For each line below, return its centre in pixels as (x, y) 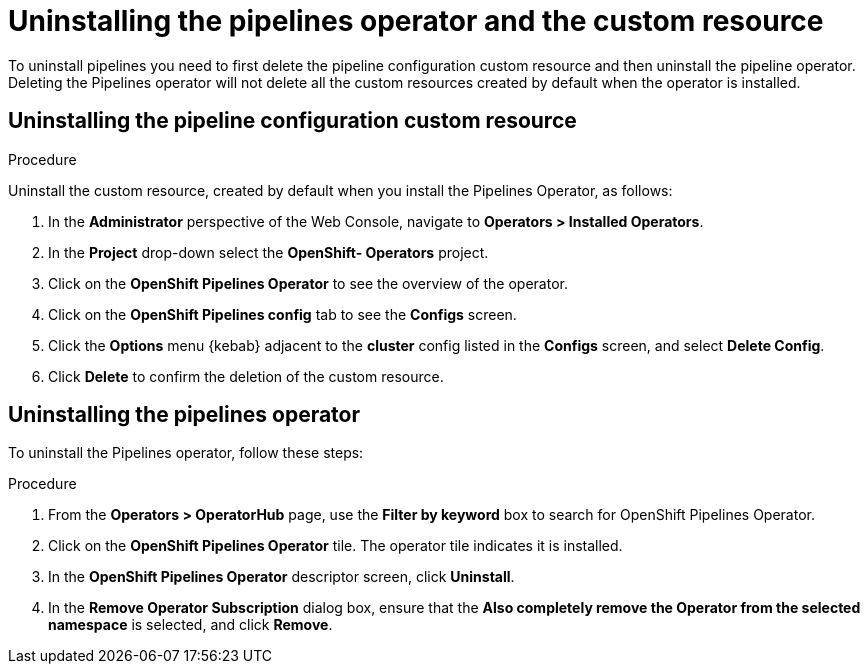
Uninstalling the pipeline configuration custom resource (292, 121)
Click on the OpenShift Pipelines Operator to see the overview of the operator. (308, 283)
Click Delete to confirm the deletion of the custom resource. (246, 376)
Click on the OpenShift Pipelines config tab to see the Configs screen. (282, 314)
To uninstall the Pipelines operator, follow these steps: (186, 453)
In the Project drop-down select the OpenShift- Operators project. (268, 252)
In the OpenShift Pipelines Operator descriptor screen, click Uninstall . (281, 577)
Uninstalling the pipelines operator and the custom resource (416, 21)
